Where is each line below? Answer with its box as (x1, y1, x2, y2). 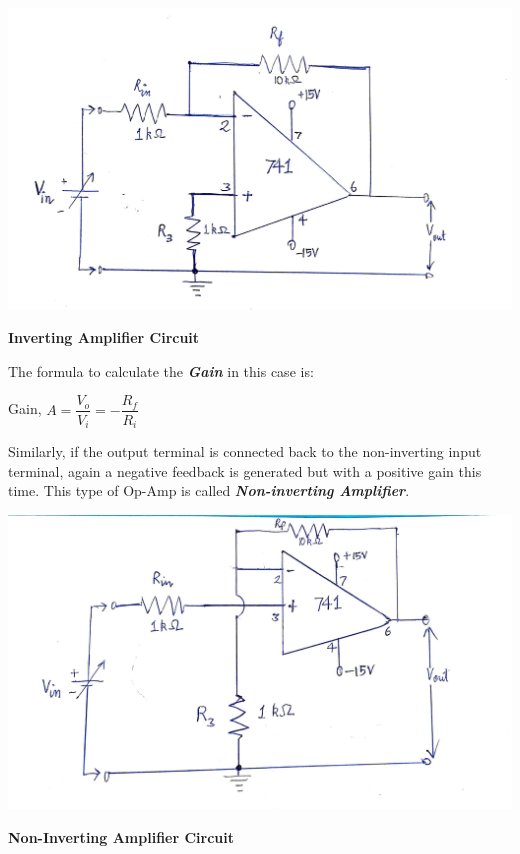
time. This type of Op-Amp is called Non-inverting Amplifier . (8, 480, 410, 501)
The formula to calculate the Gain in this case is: (8, 360, 314, 381)
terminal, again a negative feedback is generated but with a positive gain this (8, 460, 482, 481)
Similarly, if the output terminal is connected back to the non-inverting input (8, 441, 482, 461)
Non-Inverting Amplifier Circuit (8, 826, 235, 847)
